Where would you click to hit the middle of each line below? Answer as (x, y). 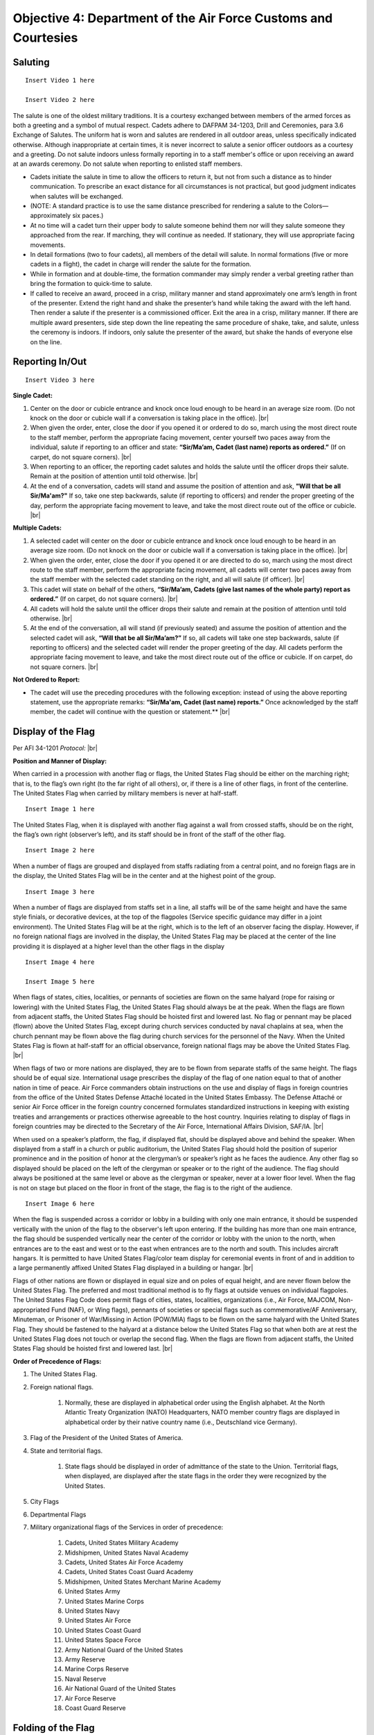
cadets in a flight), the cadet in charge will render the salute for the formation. (141, 264)
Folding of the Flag (54, 1728)
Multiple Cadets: (37, 528)
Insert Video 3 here (60, 380)
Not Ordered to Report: (46, 679)
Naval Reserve (86, 1679)
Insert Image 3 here (60, 891)
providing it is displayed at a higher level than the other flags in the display (119, 946)
